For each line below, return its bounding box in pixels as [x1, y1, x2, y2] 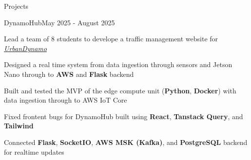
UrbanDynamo [4, 43, 47, 53]
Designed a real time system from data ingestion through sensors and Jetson [4, 59, 232, 70]
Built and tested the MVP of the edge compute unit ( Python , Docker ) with [4, 85, 236, 95]
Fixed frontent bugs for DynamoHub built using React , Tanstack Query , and [4, 111, 243, 121]
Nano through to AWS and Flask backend [4, 69, 134, 79]
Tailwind [4, 121, 34, 131]
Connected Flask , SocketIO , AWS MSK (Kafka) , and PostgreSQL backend [4, 137, 248, 147]
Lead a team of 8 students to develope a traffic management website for [4, 34, 218, 44]
